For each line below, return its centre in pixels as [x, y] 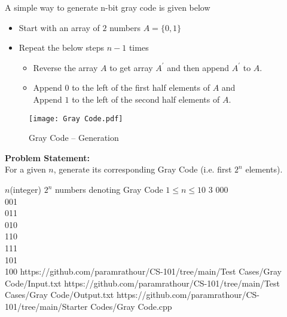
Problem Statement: [47, 157]
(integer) [25, 189]
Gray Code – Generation [74, 138]
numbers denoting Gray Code [109, 189]
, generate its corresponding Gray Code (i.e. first [143, 169]
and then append [198, 67]
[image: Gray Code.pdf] [76, 119]
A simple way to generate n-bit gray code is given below [108, 7]
